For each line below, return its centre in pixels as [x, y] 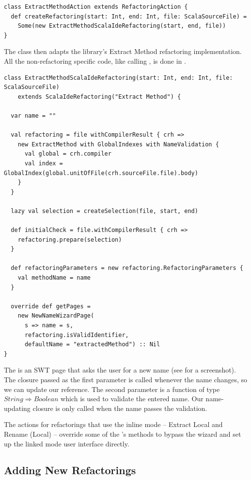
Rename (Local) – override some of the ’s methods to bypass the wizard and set [123, 434]
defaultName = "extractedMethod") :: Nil [92, 345]
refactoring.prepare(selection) [70, 240]
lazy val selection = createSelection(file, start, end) [104, 211]
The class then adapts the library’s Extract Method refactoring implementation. [123, 51]
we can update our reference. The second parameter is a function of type [112, 389]
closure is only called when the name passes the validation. [120, 408]
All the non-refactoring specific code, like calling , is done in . [95, 61]
